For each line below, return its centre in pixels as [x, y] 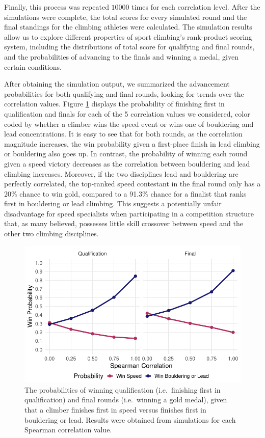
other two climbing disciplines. [51, 234]
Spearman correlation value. [68, 430]
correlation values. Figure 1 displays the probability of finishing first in [114, 104]
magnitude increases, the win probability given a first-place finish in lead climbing [132, 143]
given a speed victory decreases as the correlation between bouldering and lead [127, 163]
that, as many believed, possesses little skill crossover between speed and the [124, 223]
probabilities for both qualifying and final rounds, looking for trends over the [124, 93]
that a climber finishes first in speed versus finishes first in [115, 409]
